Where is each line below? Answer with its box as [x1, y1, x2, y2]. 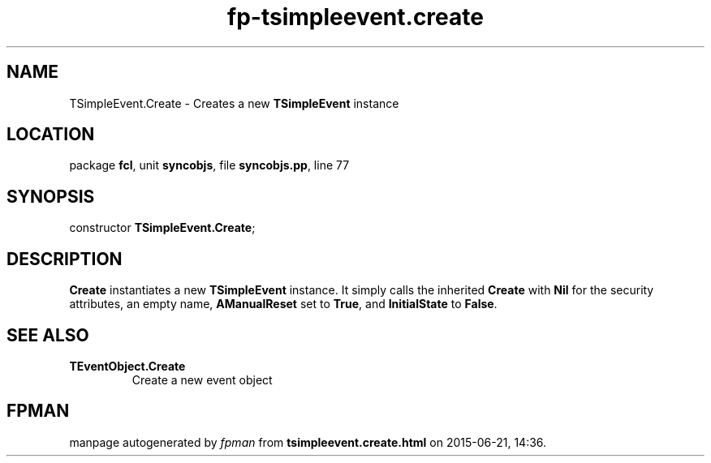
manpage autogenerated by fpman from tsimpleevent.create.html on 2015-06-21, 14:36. [69, 435, 547, 449]
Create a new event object [131, 372, 273, 387]
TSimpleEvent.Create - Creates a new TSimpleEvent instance [69, 96, 399, 110]
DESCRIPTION [6, 248, 123, 269]
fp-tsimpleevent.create [227, 3, 484, 31]
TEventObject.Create [69, 358, 186, 373]
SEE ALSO [6, 324, 89, 345]
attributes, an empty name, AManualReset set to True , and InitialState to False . [69, 297, 498, 311]
